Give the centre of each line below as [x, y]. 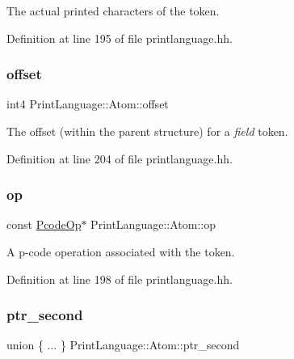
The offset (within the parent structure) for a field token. [147, 131]
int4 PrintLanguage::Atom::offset [88, 104]
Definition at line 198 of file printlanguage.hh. [120, 279]
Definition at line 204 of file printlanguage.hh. [120, 158]
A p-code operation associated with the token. [121, 251]
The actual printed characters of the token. [113, 11]
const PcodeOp [44, 224]
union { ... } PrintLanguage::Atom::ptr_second [123, 345]
